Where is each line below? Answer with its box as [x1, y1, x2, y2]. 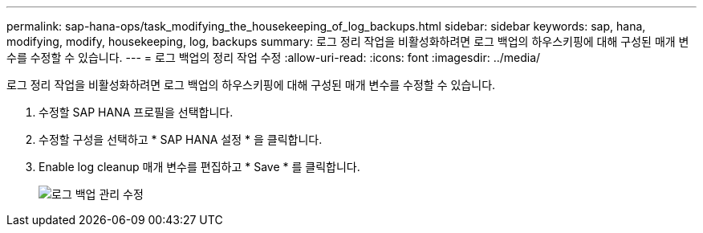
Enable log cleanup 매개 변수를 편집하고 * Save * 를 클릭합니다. [39, 160, 360, 174]
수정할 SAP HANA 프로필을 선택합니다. [39, 105, 234, 119]
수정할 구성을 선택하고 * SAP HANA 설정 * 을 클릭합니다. [39, 133, 323, 146]
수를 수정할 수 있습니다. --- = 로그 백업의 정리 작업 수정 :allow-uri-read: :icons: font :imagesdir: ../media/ [6, 51, 541, 64]
